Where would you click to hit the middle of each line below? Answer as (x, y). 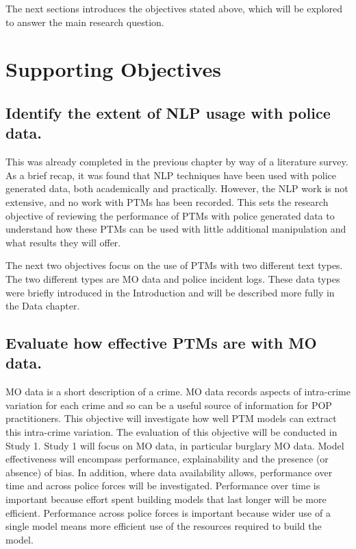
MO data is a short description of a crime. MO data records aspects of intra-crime (178, 392)
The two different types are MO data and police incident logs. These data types (173, 278)
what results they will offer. (63, 242)
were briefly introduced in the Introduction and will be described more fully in (170, 292)
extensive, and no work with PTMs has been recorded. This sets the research (167, 201)
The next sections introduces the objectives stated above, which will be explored (174, 8)
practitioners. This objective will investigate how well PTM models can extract (171, 418)
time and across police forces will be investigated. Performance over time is (163, 486)
